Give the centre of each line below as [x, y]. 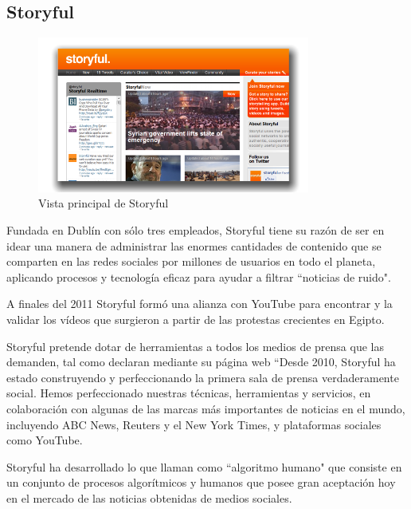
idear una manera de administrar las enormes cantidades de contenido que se [194, 245]
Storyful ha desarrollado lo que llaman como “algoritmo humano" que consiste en [204, 466]
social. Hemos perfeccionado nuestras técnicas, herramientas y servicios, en [189, 393]
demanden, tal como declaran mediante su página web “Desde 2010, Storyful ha [201, 362]
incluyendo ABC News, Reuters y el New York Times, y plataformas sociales [194, 424]
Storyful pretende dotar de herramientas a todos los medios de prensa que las [195, 346]
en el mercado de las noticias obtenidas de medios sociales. [149, 497]
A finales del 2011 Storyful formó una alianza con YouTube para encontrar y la [200, 304]
